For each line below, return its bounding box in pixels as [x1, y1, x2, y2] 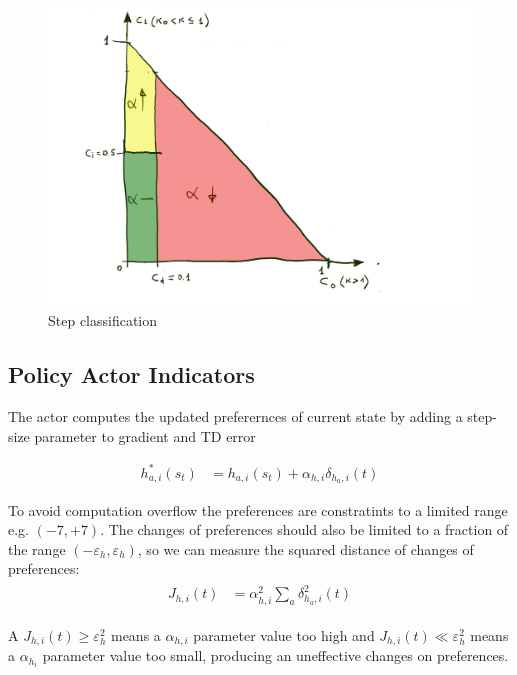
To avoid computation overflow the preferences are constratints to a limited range [8, 499, 508, 520]
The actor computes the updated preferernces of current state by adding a [8, 405, 463, 426]
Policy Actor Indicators [8, 359, 255, 390]
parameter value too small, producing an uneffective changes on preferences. [42, 645, 509, 666]
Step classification [48, 310, 158, 331]
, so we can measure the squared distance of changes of [137, 538, 474, 559]
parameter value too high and [193, 624, 375, 645]
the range [8, 538, 66, 559]
